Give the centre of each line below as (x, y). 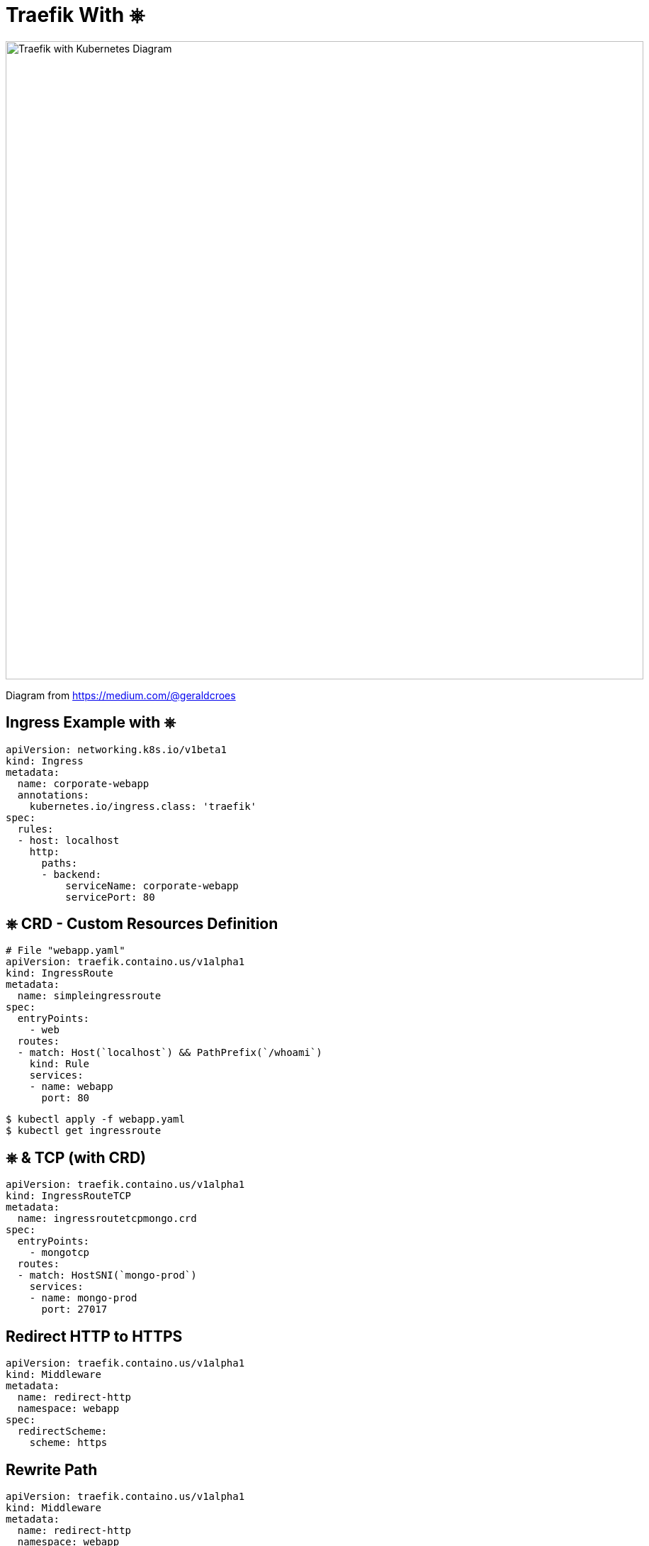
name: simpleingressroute (89, 996)
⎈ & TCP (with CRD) (76, 1157)
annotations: (53, 795)
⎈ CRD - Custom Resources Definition (142, 924)
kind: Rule (60, 1064)
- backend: (71, 874)
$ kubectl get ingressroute (84, 1131)
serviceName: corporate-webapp (152, 885)
